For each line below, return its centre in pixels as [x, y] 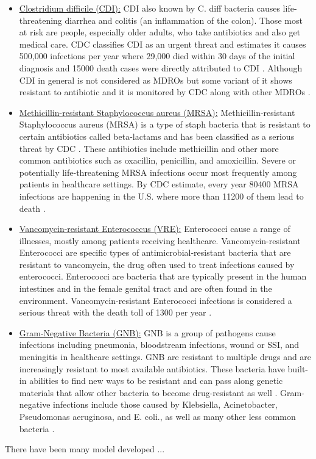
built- [298, 368]
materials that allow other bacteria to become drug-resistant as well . [148, 392]
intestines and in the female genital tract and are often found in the [146, 288]
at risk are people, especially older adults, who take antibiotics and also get [160, 32]
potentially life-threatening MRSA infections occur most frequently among [158, 172]
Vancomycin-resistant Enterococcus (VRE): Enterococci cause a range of [155, 229]
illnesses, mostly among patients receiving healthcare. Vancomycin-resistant [160, 240]
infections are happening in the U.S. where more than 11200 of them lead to [161, 196]
